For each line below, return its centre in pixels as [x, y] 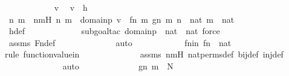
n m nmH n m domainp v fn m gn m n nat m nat [122, 19]
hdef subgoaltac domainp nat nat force [114, 31]
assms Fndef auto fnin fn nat [120, 42]
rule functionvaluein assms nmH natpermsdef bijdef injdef [144, 54]
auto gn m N [118, 66]
